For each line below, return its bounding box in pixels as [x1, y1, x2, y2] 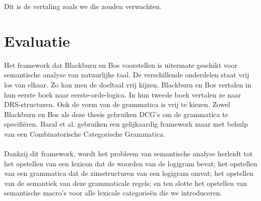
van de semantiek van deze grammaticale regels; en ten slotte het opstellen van [4, 177, 247, 188]
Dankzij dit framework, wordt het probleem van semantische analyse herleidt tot [4, 148, 253, 159]
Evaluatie [4, 30, 70, 51]
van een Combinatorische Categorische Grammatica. [4, 128, 165, 139]
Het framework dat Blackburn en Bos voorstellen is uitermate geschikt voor [4, 59, 237, 70]
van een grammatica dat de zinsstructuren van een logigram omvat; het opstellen [4, 168, 254, 178]
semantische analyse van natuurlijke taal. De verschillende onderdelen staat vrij [4, 69, 249, 80]
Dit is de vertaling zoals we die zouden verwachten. [4, 1, 162, 11]
